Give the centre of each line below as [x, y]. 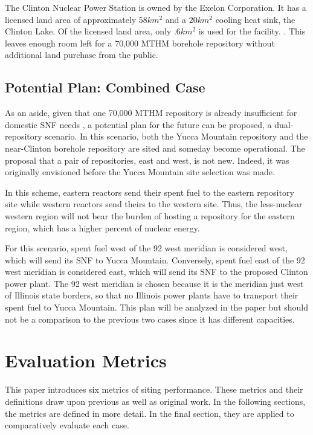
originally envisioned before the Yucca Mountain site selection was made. [140, 172]
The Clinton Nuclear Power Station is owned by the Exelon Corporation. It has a [156, 7]
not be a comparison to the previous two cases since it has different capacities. [150, 319]
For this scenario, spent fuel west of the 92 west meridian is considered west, [146, 248]
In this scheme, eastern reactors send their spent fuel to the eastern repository [150, 192]
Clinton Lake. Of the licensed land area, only [88, 31]
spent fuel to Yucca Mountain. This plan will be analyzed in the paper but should [156, 307]
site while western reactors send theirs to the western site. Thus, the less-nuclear [154, 204]
